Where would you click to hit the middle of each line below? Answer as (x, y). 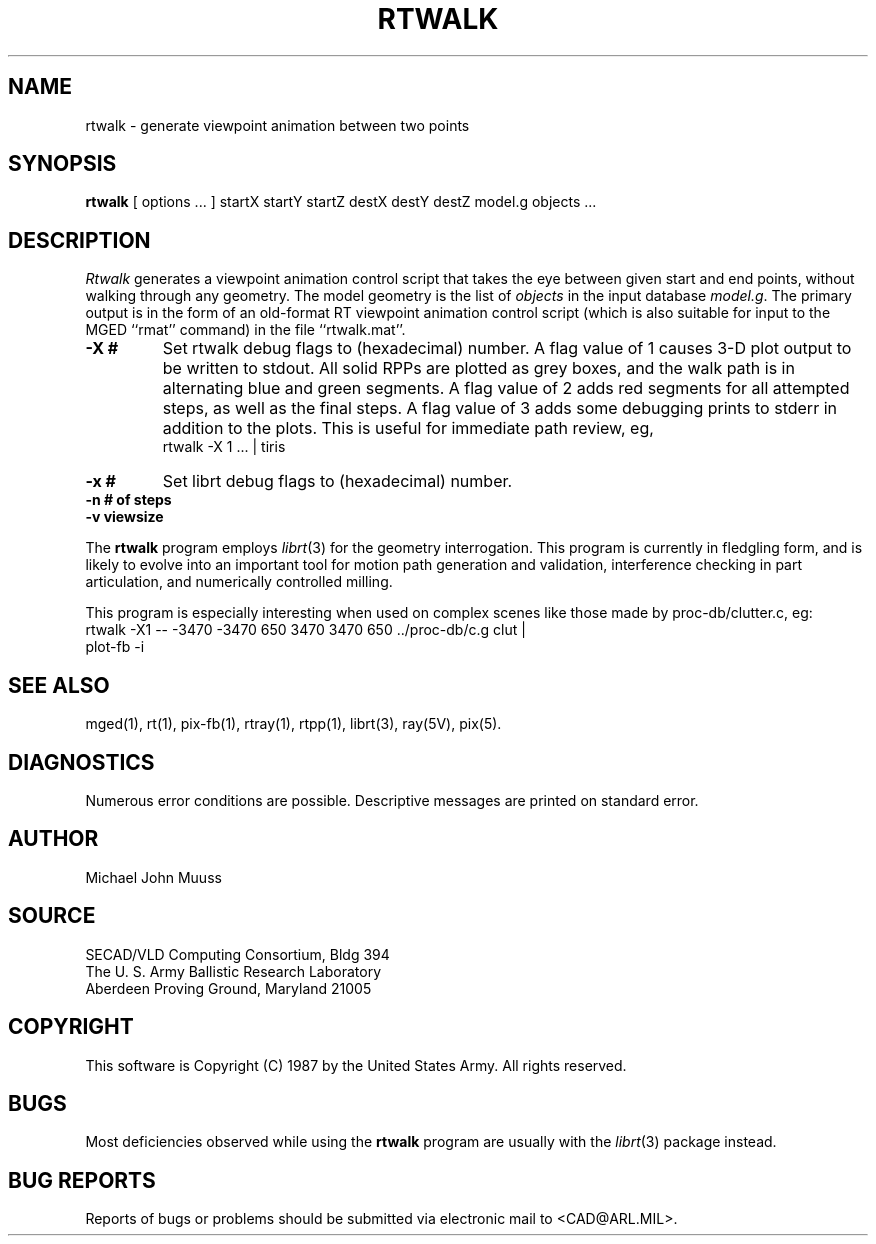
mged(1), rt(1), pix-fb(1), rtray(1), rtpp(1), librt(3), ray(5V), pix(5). (293, 724)
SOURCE (52, 916)
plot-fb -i (115, 647)
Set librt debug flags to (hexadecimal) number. (337, 481)
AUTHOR (53, 839)
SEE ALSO (59, 685)
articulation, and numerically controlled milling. (239, 582)
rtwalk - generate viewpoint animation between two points (277, 125)
